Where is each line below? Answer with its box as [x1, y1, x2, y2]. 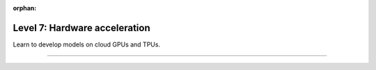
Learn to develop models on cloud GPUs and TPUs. [13, 40, 160, 49]
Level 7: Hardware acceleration [13, 21, 150, 34]
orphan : [13, 4, 37, 12]
